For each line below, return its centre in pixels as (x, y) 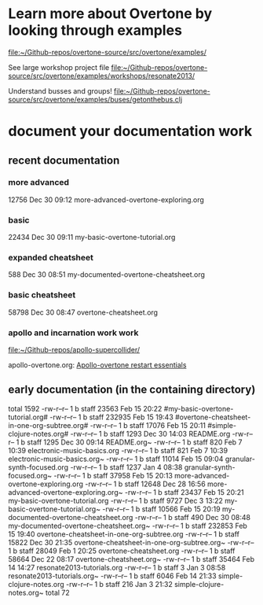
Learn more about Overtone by (110, 14)
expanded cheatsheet (51, 258)
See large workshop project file (59, 67)
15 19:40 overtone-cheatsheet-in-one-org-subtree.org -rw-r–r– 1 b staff (124, 534)
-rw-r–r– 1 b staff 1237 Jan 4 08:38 (126, 467)
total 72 (58, 592)
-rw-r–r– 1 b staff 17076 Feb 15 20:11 (148, 425)
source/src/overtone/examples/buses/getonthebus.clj (95, 99)
